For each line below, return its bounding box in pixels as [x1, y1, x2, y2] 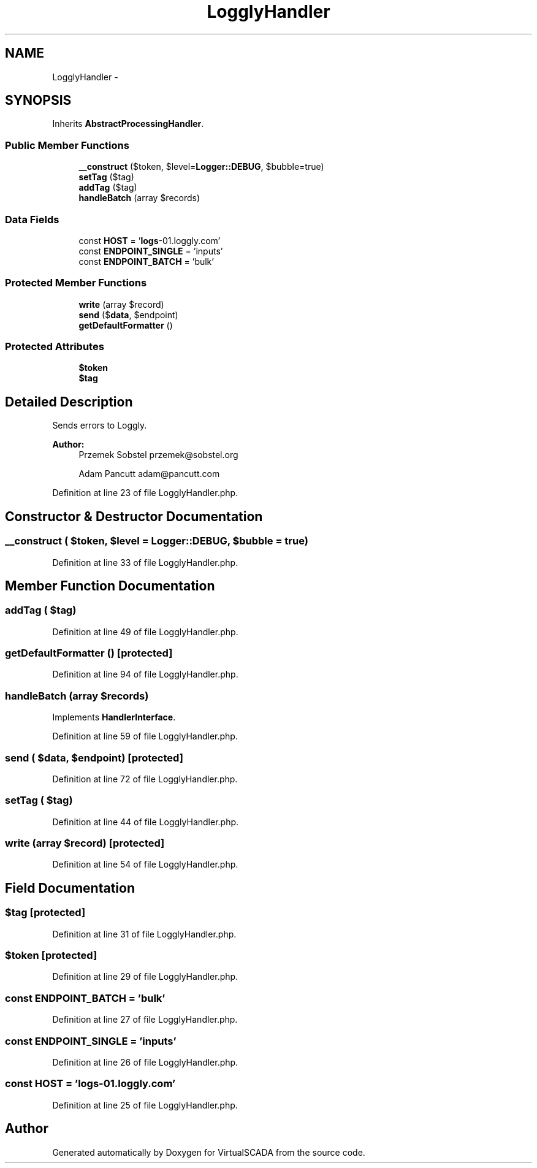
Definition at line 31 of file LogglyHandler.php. [52, 928, 237, 939]
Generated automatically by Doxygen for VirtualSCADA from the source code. [52, 1147, 365, 1158]
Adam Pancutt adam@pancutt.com [78, 468, 220, 479]
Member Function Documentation [5, 578, 215, 594]
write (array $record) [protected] [5, 837, 165, 850]
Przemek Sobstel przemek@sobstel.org [78, 449, 238, 460]
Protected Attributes [5, 340, 104, 353]
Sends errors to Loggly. [52, 420, 147, 431]
